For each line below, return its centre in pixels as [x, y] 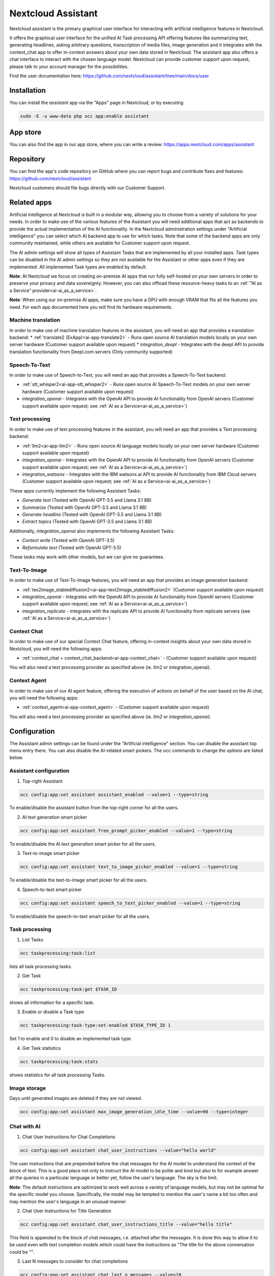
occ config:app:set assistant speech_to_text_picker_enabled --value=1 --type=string [130, 903]
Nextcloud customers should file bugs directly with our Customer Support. [87, 188]
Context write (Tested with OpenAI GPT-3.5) [68, 541]
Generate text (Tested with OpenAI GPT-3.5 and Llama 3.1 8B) [87, 500]
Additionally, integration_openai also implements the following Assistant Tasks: [92, 531]
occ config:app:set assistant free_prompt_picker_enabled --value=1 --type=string [126, 830]
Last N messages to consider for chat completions [75, 1261]
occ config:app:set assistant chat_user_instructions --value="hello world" [118, 1150]
